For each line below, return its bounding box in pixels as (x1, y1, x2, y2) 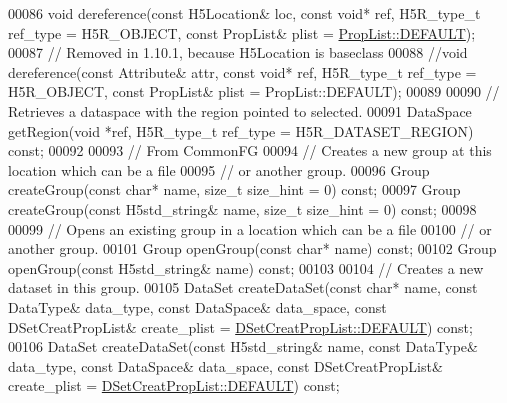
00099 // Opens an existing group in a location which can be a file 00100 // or (8, 218, 492, 239)
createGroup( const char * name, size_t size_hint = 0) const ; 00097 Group (8, 179, 461, 200)
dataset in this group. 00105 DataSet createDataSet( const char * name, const (8, 277, 478, 298)
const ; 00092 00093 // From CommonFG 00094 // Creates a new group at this (8, 140, 492, 161)
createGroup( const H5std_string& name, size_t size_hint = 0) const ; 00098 (8, 198, 477, 219)
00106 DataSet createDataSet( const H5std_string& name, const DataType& (8, 336, 478, 357)
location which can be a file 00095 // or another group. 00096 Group (8, 159, 430, 180)
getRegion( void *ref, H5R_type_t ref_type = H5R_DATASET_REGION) (8, 120, 474, 141)
